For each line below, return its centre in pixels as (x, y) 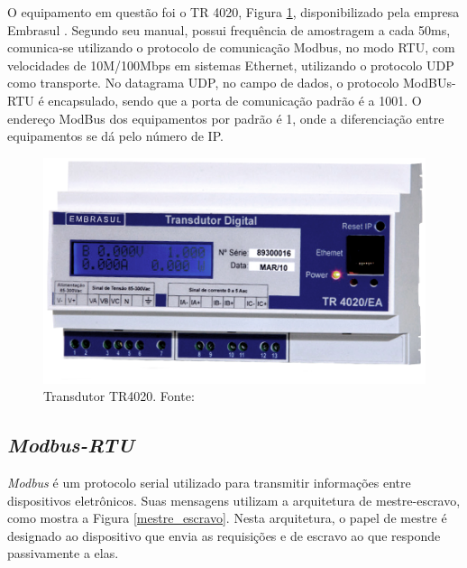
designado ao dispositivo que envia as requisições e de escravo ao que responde (224, 535)
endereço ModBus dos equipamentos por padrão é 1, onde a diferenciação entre (226, 118)
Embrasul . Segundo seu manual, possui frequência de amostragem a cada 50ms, (229, 29)
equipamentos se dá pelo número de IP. (115, 136)
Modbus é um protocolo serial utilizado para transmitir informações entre (209, 482)
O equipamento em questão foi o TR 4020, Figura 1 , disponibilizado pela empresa (233, 12)
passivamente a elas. (63, 553)
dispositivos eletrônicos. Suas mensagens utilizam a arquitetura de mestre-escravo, (234, 500)
